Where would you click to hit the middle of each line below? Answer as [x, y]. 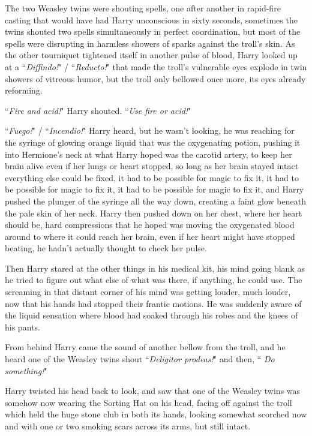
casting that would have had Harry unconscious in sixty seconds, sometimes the [151, 19]
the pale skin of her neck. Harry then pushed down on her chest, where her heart [154, 213]
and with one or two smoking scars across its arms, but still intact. [128, 426]
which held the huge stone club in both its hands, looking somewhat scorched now [156, 414]
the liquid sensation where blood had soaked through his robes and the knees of [151, 315]
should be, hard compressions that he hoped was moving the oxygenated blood [150, 225]
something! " [26, 370]
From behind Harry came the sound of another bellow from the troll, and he [145, 347]
